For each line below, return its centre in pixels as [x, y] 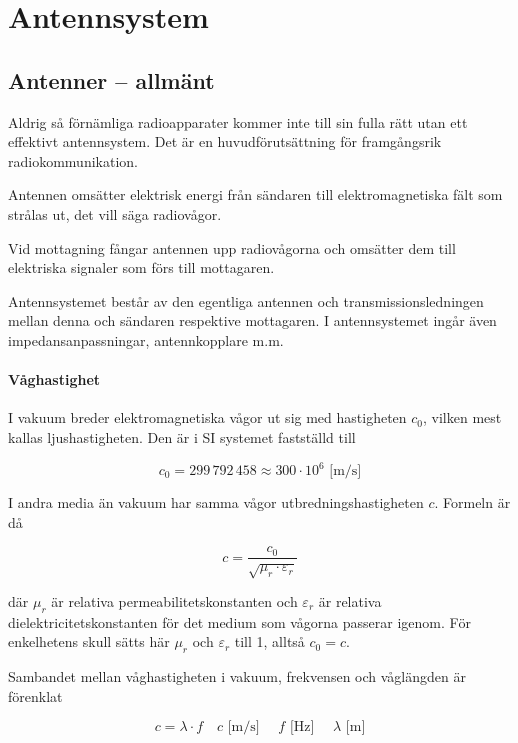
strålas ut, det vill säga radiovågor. [115, 213]
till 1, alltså [269, 641]
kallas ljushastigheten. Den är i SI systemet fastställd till [182, 436]
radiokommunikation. [73, 160]
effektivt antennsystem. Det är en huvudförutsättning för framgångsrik [225, 141]
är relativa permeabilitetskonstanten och [174, 601]
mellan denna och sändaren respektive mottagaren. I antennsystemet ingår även [252, 320]
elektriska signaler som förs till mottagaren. [141, 267]
